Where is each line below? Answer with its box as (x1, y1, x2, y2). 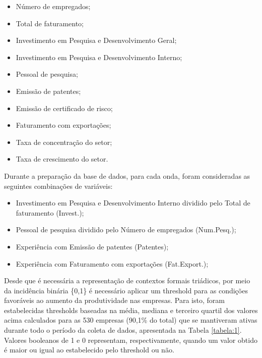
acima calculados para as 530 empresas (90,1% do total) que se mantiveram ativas (4, 315, 257, 325)
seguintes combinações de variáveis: (4, 180, 113, 191)
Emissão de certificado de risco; (16, 103, 113, 113)
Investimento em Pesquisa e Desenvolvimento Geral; (16, 35, 177, 45)
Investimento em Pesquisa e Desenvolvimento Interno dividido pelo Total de (16, 197, 250, 208)
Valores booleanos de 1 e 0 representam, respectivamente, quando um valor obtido (4, 334, 257, 345)
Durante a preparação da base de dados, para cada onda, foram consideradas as (4, 170, 250, 181)
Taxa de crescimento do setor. (16, 154, 108, 164)
